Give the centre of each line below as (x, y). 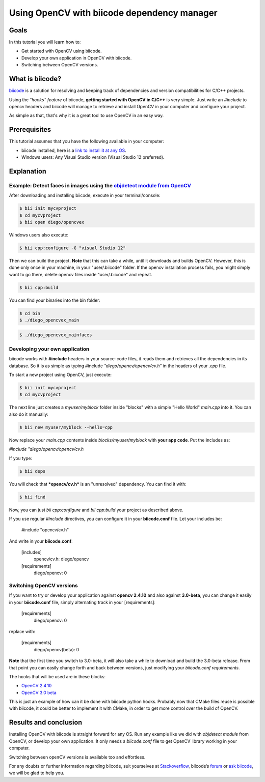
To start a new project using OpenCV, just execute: (60, 375)
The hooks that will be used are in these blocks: (57, 676)
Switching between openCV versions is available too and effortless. (77, 757)
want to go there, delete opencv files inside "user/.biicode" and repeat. (80, 274)
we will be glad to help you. (37, 773)
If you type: (21, 458)
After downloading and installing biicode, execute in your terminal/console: (85, 195)
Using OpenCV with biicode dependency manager (113, 13)
